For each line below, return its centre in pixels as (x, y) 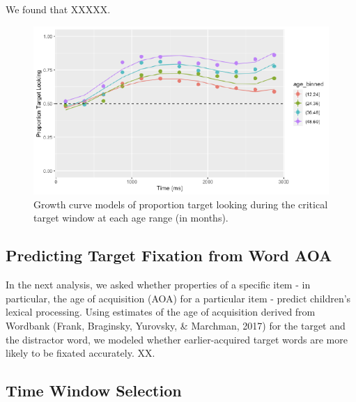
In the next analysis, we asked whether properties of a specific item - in (158, 285)
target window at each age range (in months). (131, 218)
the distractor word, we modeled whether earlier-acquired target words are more (177, 339)
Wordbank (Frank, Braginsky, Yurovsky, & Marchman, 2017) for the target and (176, 326)
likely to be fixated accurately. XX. (80, 353)
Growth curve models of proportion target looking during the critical (181, 204)
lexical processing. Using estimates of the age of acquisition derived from (161, 312)
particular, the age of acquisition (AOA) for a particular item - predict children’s (178, 298)
